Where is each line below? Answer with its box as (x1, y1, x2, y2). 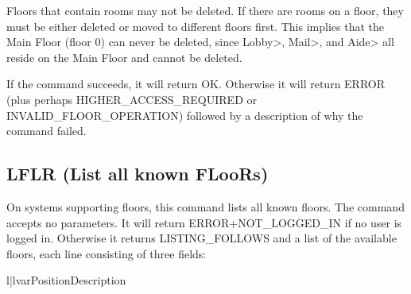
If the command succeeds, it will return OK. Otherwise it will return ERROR (6, 75, 386, 92)
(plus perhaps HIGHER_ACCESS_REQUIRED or (6, 91, 257, 107)
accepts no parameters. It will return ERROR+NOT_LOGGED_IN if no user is (6, 214, 402, 230)
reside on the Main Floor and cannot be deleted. (6, 48, 242, 65)
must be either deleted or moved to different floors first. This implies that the (6, 17, 384, 34)
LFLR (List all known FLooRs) (6, 161, 269, 186)
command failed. (6, 122, 87, 139)
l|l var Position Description (6, 272, 126, 288)
